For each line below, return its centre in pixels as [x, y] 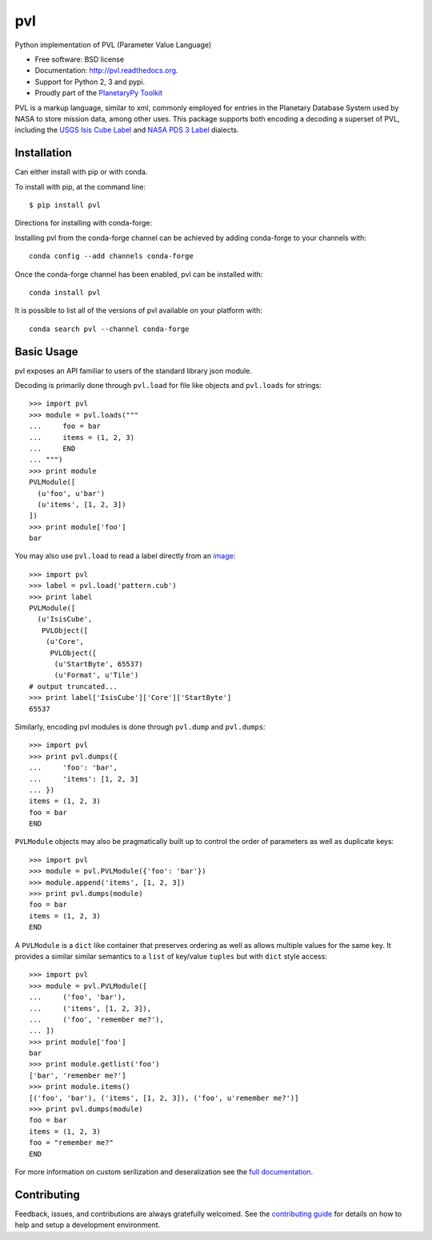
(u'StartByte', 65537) [98, 664]
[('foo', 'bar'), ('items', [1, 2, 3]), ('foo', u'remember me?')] [164, 1098]
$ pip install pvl [65, 205]
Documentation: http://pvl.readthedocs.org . [106, 70]
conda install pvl [65, 292]
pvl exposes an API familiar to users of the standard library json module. [133, 370]
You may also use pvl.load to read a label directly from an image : [125, 556]
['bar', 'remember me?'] [78, 1075]
